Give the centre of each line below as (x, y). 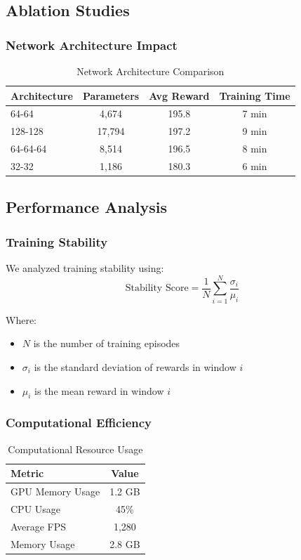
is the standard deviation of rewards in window (135, 366)
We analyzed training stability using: (85, 268)
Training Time (255, 95)
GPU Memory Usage (55, 491)
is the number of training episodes (107, 343)
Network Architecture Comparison (150, 71)
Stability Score (157, 288)
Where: (21, 319)
